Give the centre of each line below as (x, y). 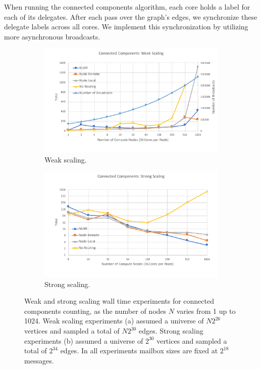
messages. (39, 360)
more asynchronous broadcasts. (52, 36)
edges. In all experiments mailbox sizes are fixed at (139, 351)
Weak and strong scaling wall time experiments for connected (119, 301)
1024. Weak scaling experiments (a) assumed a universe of (114, 321)
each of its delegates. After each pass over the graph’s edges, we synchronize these (131, 16)
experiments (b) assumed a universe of (84, 340)
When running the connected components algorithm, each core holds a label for (127, 7)
